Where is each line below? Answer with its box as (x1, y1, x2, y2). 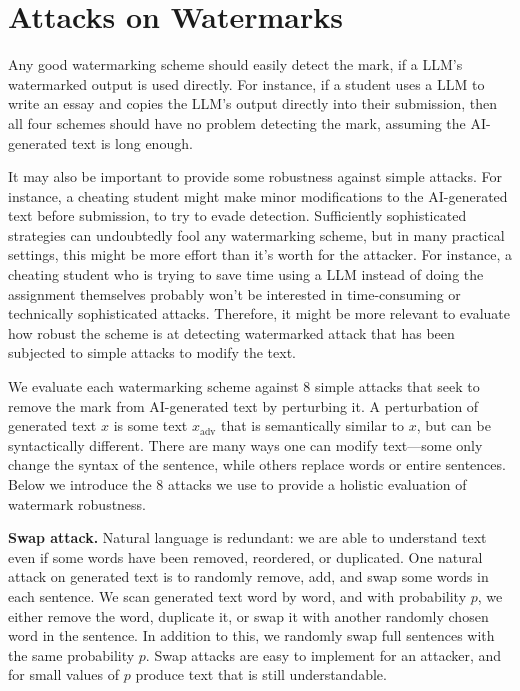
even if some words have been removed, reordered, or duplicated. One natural (8, 546, 483, 567)
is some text (113, 415, 188, 436)
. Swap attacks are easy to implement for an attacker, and (145, 644, 502, 665)
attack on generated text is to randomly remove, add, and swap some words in (8, 566, 489, 587)
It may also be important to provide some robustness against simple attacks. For (8, 166, 503, 187)
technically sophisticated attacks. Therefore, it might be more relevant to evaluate (8, 303, 511, 324)
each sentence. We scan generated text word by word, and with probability (8, 585, 467, 606)
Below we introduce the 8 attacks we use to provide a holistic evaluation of (8, 474, 467, 494)
